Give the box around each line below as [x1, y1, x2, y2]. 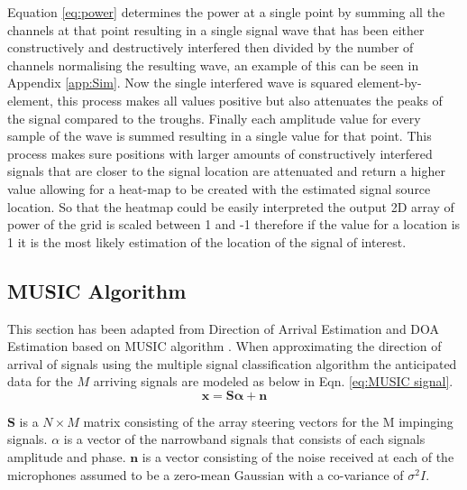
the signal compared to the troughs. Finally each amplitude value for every [7, 108, 421, 127]
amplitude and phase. [7, 448, 126, 467]
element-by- [357, 73, 422, 92]
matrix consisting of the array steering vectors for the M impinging [83, 411, 453, 430]
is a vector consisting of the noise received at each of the [142, 448, 454, 467]
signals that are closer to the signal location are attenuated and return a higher [7, 162, 445, 180]
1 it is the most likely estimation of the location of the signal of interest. [7, 232, 407, 251]
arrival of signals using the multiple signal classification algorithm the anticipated [7, 354, 457, 373]
